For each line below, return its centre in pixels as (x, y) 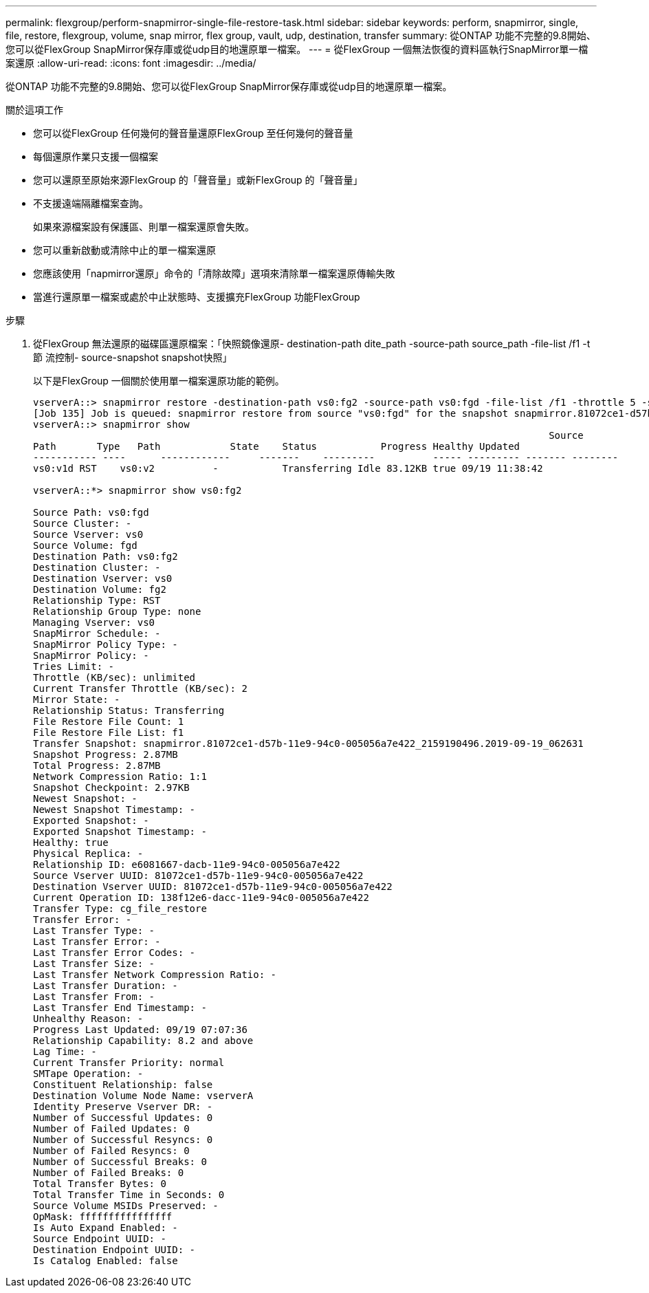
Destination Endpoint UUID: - (114, 1250)
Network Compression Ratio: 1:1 (120, 776)
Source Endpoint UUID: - (100, 1239)
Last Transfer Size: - (94, 964)
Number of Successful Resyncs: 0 (123, 1140)
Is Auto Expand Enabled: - (106, 1228)
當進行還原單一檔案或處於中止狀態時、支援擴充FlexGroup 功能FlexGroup (197, 297)
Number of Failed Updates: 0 (111, 1129)
